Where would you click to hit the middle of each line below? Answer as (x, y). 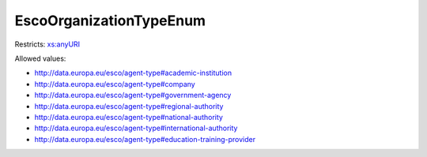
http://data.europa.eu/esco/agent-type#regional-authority (129, 106)
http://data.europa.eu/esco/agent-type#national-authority (128, 117)
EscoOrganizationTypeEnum (110, 21)
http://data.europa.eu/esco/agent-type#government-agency (133, 95)
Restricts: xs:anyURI (47, 44)
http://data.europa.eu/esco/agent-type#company (115, 84)
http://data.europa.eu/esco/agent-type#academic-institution (133, 73)
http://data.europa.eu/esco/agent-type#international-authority (136, 128)
